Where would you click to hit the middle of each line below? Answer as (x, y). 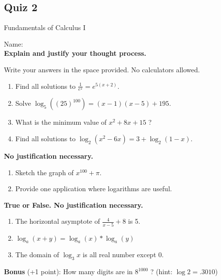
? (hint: (161, 272)
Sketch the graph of (44, 172)
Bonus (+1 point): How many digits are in (68, 272)
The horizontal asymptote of (58, 221)
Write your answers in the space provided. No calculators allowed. (102, 69)
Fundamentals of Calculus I (45, 27)
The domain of (37, 255)
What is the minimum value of (61, 122)
